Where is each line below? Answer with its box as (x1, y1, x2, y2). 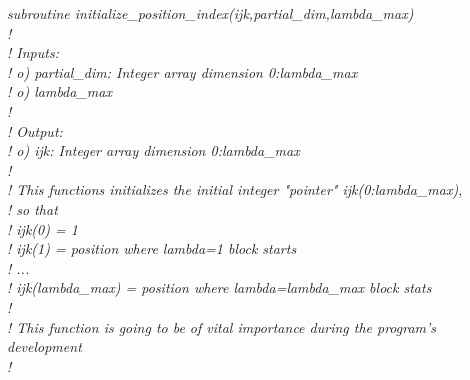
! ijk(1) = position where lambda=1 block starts (7, 238, 297, 259)
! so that (7, 198, 58, 219)
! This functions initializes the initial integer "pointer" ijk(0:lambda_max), (7, 179, 463, 200)
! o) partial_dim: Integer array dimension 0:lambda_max (7, 61, 358, 82)
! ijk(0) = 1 (7, 218, 78, 239)
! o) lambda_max (7, 81, 112, 102)
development (7, 336, 82, 357)
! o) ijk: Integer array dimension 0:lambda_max (7, 140, 300, 161)
